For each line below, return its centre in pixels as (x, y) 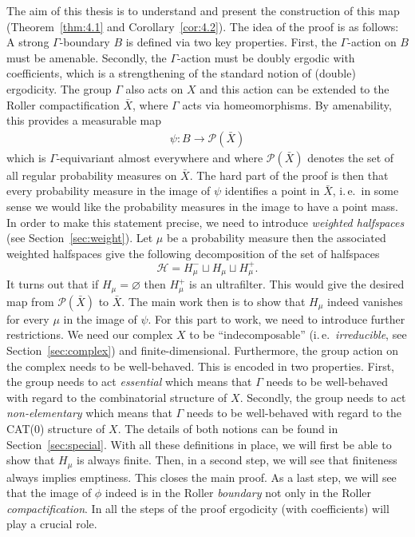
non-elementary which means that (89, 413)
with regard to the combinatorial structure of (117, 397)
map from (30, 301)
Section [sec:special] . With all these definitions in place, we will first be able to (199, 444)
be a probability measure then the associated (276, 238)
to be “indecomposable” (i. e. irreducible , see (298, 334)
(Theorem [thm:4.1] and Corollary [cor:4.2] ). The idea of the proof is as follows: (203, 26)
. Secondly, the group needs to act (323, 397)
